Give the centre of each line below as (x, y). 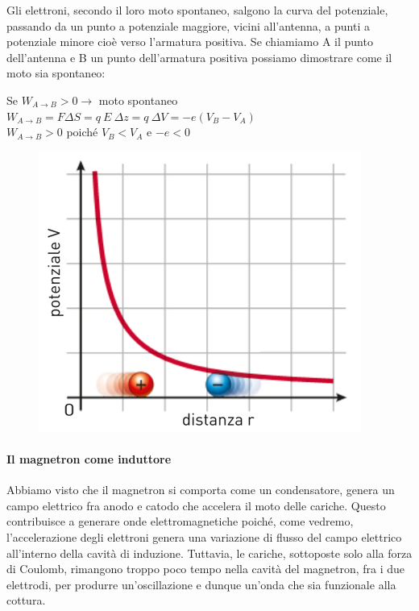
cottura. (26, 600)
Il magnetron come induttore (89, 458)
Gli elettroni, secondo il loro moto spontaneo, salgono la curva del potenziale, (197, 10)
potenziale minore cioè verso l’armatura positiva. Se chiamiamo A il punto (190, 42)
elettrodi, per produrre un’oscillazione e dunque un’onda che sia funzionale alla (201, 584)
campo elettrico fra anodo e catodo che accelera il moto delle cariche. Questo (196, 505)
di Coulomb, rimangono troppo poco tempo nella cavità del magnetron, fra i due (206, 569)
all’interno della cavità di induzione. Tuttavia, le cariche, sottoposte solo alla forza (209, 553)
